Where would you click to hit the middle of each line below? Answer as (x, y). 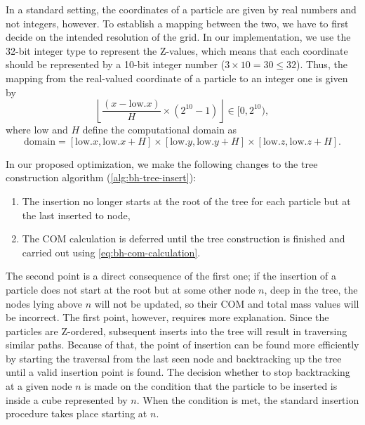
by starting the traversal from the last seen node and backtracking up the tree (174, 358)
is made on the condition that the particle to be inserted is (211, 386)
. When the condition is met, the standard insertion (248, 399)
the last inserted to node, (76, 215)
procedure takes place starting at (77, 413)
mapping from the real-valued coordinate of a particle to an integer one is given (177, 78)
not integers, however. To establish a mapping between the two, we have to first (177, 23)
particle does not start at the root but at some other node (131, 289)
